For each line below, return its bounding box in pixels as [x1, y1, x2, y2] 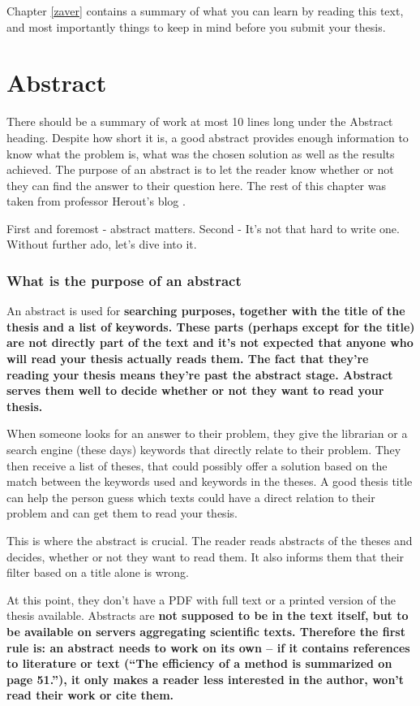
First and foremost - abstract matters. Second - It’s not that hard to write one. [6, 219, 400, 236]
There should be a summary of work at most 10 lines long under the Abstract [6, 113, 393, 130]
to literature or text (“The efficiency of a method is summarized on [6, 655, 392, 672]
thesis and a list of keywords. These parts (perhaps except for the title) [6, 318, 415, 335]
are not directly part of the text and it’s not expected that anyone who [6, 334, 414, 351]
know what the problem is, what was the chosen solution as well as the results [6, 145, 395, 162]
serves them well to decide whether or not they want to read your [6, 382, 384, 399]
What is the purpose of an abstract [6, 270, 242, 290]
